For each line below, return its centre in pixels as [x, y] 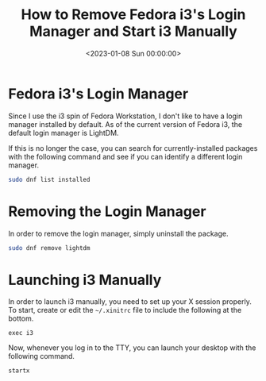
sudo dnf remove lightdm [49, 248]
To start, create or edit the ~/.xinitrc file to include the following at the [125, 310]
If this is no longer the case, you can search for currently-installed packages [133, 148]
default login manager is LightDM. [64, 133]
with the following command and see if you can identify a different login [125, 156]
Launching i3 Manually [85, 280]
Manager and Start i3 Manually [133, 31]
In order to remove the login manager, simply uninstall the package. [118, 233]
